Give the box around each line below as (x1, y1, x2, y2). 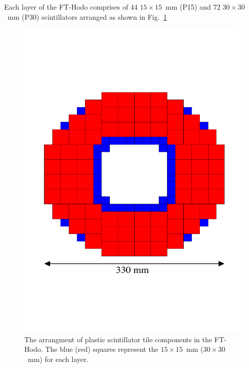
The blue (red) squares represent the (45, 344, 158, 354)
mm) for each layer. (27, 353, 89, 364)
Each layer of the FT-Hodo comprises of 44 (4, 2, 138, 12)
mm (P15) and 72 (165, 2, 221, 12)
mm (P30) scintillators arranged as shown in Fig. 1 (7, 11, 167, 22)
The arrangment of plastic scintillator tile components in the (24, 334, 212, 344)
